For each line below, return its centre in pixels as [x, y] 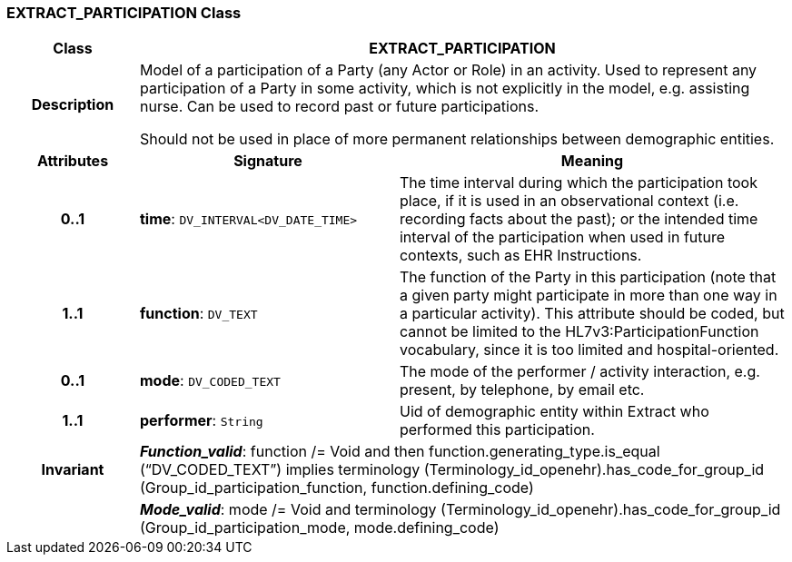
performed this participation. [497, 430]
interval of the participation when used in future [562, 237]
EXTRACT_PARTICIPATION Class [124, 13]
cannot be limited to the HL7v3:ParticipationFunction [579, 332]
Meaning [592, 161]
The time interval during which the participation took [578, 183]
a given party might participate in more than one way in [588, 296]
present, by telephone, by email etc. [522, 390]
